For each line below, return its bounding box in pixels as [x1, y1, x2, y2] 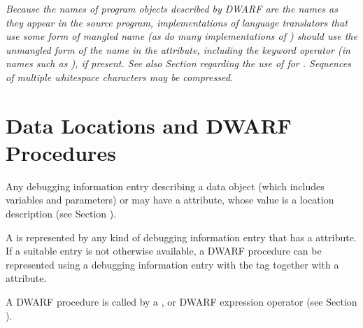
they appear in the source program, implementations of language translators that [6, 15, 348, 29]
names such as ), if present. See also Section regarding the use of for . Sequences [6, 56, 351, 71]
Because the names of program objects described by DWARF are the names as [6, 1, 338, 15]
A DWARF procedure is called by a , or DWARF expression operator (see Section [6, 294, 357, 309]
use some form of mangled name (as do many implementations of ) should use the [6, 29, 357, 43]
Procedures [6, 138, 116, 166]
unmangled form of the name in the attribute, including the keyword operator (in [6, 42, 350, 57]
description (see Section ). [6, 206, 117, 221]
